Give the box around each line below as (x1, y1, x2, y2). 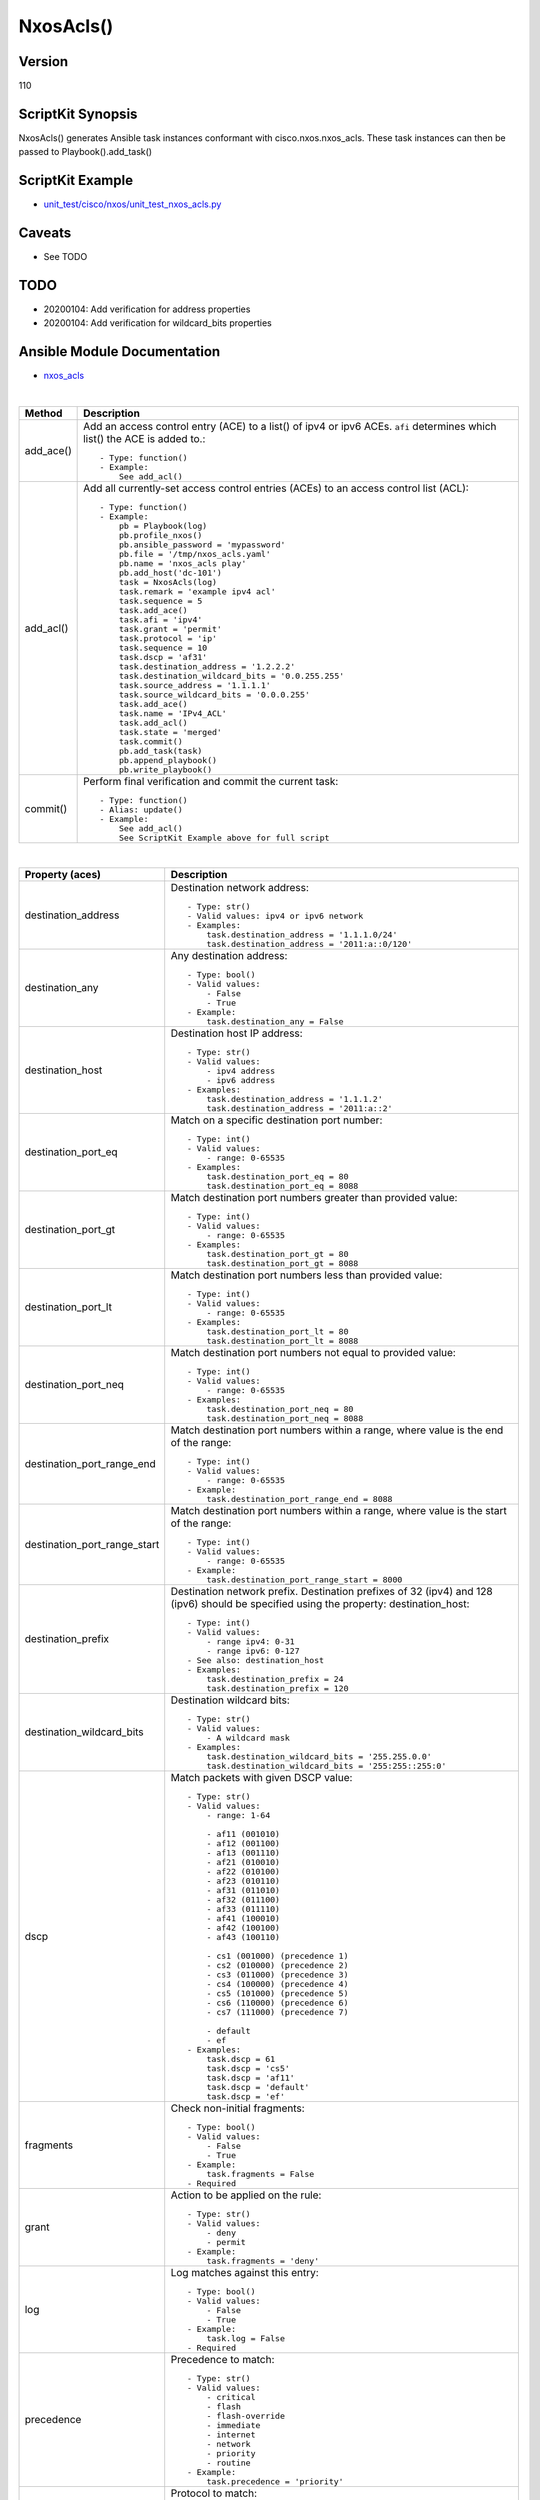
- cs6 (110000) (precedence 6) (206, 1997, 349, 2008)
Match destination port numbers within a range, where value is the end (170, 1423, 504, 1437)
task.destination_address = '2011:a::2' (206, 1103, 393, 1114)
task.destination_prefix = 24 (206, 1673, 344, 1684)
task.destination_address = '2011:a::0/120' (206, 938, 413, 949)
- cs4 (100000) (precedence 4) (206, 1978, 349, 1989)
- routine (206, 2457, 251, 2468)
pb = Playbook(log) (118, 521, 208, 532)
